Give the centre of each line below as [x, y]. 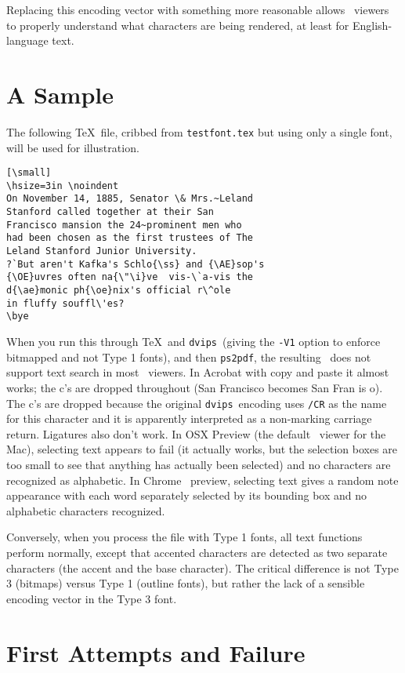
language [27, 40]
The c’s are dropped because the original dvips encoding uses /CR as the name [197, 403]
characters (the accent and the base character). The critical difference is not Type [202, 568]
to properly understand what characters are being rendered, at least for [178, 25]
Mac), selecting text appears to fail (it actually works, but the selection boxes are [202, 449]
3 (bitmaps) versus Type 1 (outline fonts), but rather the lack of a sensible [186, 583]
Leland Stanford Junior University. [102, 251]
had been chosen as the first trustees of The [130, 238]
